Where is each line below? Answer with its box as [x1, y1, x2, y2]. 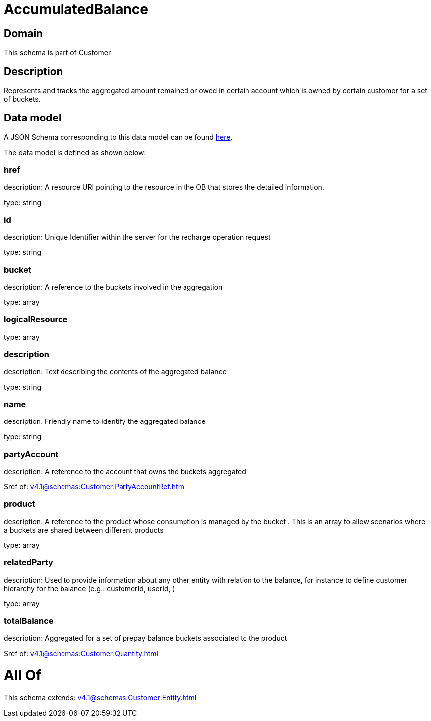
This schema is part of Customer [4, 48, 111, 57]
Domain [4, 27, 43, 40]
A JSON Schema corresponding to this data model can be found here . [4, 132, 233, 141]
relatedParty [4, 557, 53, 568]
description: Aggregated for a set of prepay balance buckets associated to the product [4, 634, 287, 643]
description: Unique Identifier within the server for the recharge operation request [4, 233, 271, 241]
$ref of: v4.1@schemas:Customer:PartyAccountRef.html [4, 482, 186, 491]
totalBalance [4, 615, 54, 626]
